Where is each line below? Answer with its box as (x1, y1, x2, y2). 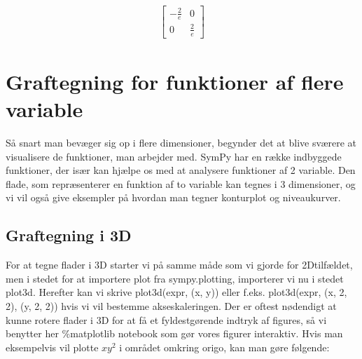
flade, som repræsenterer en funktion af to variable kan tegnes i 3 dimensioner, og (6, 176, 356, 191)
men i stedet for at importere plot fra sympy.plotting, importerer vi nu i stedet (6, 271, 344, 285)
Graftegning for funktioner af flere (6, 67, 344, 95)
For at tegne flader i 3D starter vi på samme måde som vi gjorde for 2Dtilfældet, (6, 257, 353, 272)
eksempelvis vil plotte (6, 339, 99, 354)
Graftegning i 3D (6, 224, 132, 246)
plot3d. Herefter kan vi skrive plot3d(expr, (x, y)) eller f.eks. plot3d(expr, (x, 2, (6, 285, 347, 299)
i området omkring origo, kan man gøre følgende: (119, 339, 330, 354)
